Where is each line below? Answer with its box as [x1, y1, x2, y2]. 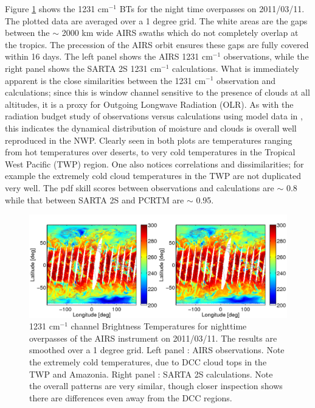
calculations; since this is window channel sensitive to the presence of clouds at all [5, 86, 310, 99]
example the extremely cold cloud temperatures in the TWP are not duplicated [5, 169, 301, 182]
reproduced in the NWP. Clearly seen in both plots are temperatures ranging [5, 133, 292, 146]
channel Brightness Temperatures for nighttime [71, 320, 247, 332]
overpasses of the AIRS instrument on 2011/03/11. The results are [29, 331, 277, 344]
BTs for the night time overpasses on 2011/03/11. [119, 2, 305, 15]
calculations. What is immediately [172, 62, 299, 74]
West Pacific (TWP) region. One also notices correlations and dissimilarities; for [5, 157, 304, 170]
